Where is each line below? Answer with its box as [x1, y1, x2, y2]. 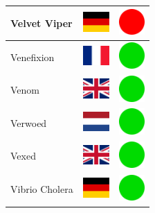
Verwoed [10, 115, 47, 130]
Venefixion [10, 49, 55, 64]
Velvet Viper [10, 15, 73, 30]
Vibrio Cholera [10, 182, 73, 196]
